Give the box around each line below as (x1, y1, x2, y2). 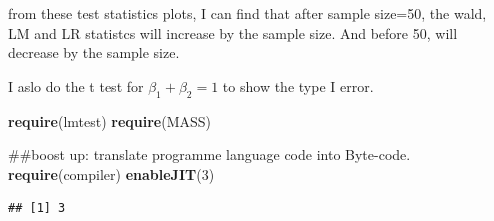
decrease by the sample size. (8, 42, 180, 63)
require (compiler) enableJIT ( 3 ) (8, 163, 215, 184)
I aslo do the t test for (8, 75, 144, 96)
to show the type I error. (222, 75, 374, 96)
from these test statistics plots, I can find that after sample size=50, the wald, (8, 3, 487, 23)
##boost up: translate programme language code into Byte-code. (8, 144, 411, 165)
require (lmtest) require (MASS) (8, 110, 212, 131)
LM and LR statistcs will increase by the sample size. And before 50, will (8, 22, 458, 43)
